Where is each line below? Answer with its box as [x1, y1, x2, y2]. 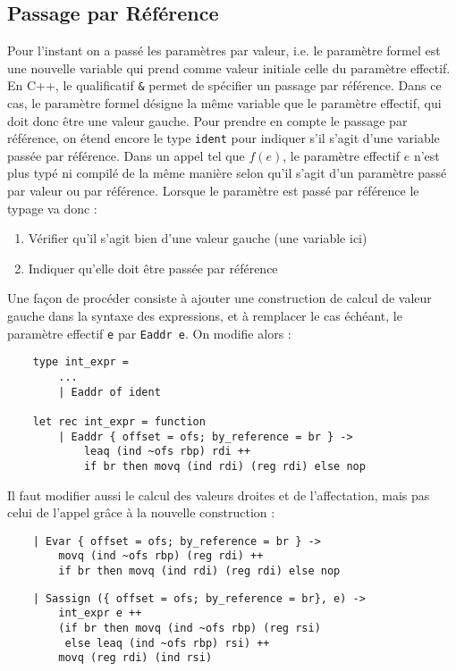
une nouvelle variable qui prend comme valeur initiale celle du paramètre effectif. [7, 58, 451, 77]
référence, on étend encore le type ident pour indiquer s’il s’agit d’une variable [7, 129, 440, 147]
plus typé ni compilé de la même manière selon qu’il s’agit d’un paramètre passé [7, 164, 447, 182]
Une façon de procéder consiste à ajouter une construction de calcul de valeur [7, 289, 432, 307]
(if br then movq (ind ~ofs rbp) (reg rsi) [58, 622, 321, 635]
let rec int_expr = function [32, 415, 206, 428]
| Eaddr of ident [58, 385, 161, 398]
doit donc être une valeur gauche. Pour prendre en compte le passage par [7, 111, 408, 130]
